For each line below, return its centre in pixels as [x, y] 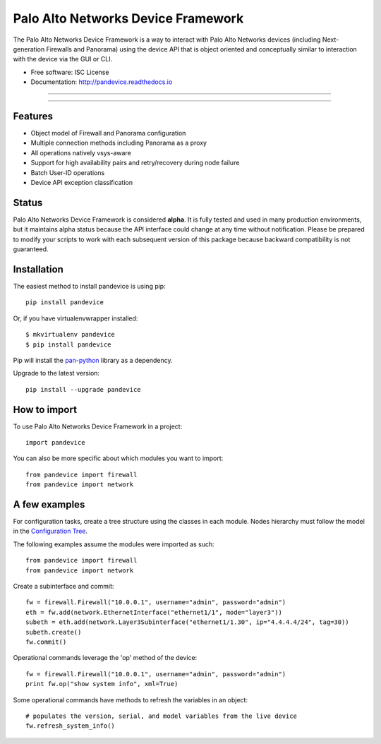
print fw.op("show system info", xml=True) [102, 684]
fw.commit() [46, 642]
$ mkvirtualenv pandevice [71, 335]
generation [29, 49]
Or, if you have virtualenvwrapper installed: [75, 318]
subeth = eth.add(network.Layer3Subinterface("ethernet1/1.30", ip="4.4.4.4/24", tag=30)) [187, 622]
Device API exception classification [82, 182]
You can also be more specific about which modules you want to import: [118, 458]
